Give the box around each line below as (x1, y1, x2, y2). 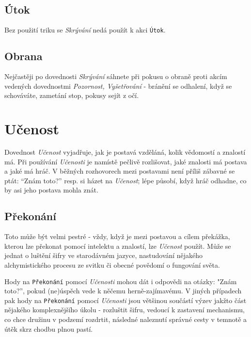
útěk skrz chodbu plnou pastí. (4, 323, 93, 334)
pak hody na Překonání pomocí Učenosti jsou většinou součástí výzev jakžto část (4, 295, 247, 305)
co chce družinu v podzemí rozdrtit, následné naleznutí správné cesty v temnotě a (4, 314, 247, 324)
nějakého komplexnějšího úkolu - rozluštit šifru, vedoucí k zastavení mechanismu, (4, 305, 245, 315)
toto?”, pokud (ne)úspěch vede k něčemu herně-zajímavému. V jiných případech (4, 286, 242, 296)
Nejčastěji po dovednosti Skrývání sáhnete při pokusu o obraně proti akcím (4, 71, 227, 81)
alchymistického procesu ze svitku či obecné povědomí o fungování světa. (4, 259, 220, 270)
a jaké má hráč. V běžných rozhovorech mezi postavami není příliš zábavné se (4, 166, 235, 176)
